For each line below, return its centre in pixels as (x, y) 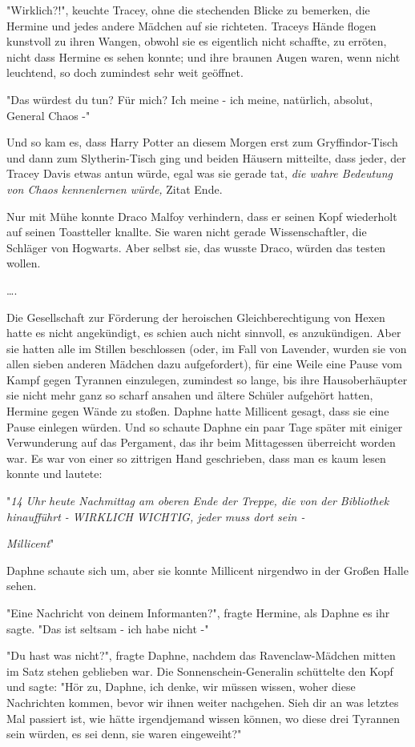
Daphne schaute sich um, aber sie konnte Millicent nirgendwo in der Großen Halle (207, 570)
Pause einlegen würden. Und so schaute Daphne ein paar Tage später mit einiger (205, 426)
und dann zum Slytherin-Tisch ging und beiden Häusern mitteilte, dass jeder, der (206, 157)
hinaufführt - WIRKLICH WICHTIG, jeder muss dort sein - (156, 516)
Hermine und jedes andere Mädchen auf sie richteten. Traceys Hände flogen (191, 25)
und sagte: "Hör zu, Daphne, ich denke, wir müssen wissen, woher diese (181, 687)
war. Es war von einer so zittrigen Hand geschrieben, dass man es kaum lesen (196, 458)
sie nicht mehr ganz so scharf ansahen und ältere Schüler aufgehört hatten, (190, 395)
